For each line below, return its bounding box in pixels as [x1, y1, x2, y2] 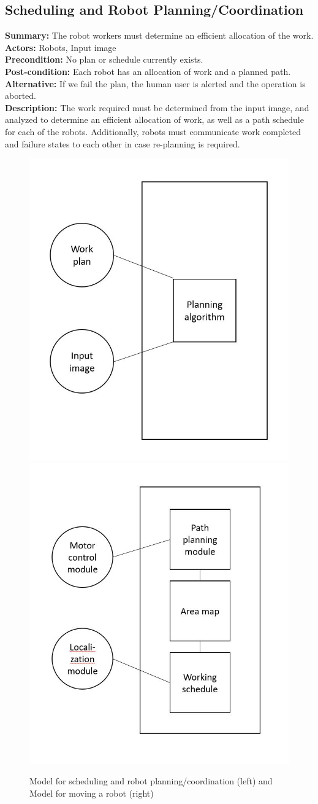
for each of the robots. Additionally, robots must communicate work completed [5, 125, 301, 138]
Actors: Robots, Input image [5, 41, 116, 53]
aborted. [5, 89, 37, 102]
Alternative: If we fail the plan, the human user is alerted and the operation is [5, 77, 306, 90]
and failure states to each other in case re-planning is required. [5, 137, 240, 150]
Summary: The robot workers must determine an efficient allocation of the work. [5, 29, 314, 42]
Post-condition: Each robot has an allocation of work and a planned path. [5, 64, 291, 77]
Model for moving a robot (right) [29, 786, 154, 799]
